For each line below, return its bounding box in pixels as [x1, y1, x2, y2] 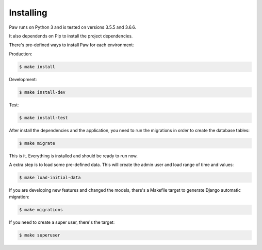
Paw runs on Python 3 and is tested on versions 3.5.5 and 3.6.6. [9, 24, 136, 30]
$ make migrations [19, 207, 63, 213]
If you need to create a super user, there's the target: [9, 219, 115, 225]
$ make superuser [19, 233, 61, 238]
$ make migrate [19, 140, 55, 146]
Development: [9, 76, 37, 82]
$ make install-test [19, 115, 68, 120]
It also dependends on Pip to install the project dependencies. [9, 33, 133, 39]
